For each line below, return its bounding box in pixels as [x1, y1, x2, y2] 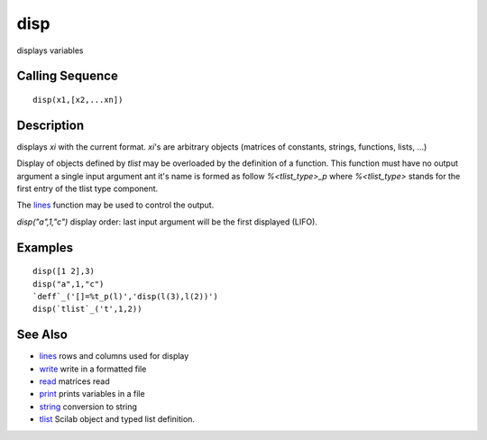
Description [16, 117, 85, 133]
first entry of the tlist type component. [16, 183, 159, 194]
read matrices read [39, 376, 110, 387]
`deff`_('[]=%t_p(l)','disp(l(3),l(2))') [32, 291, 218, 301]
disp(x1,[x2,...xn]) [32, 95, 124, 105]
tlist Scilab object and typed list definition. [39, 414, 196, 425]
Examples [16, 240, 74, 255]
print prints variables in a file [39, 389, 145, 399]
